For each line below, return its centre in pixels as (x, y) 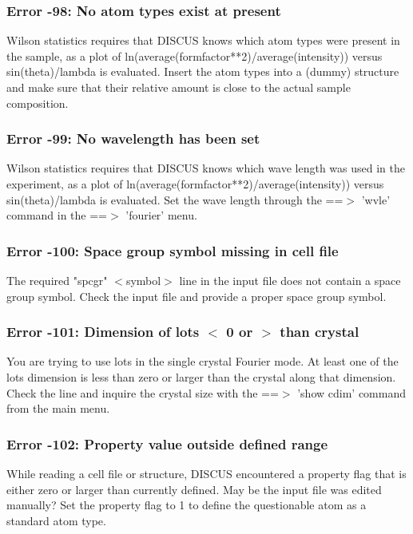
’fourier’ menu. (161, 215)
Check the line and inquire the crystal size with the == (143, 392)
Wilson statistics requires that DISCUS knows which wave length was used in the (206, 168)
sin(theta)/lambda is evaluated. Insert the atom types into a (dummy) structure (203, 71)
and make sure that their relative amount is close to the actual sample (179, 87)
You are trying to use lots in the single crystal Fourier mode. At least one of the (203, 361)
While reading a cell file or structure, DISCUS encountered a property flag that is (206, 473)
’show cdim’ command (351, 392)
